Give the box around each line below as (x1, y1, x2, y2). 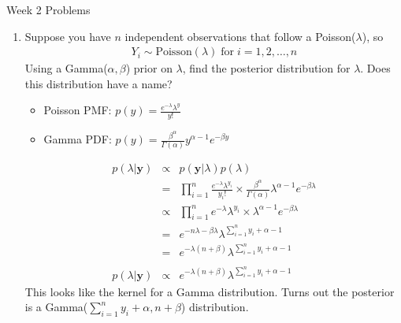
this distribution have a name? (24, 75, 173, 91)
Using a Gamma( (24, 60, 108, 76)
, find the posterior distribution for (182, 60, 351, 76)
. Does (360, 60, 391, 76)
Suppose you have (24, 28, 111, 44)
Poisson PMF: (43, 102, 112, 118)
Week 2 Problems (6, 2, 91, 17)
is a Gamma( (24, 299, 88, 315)
